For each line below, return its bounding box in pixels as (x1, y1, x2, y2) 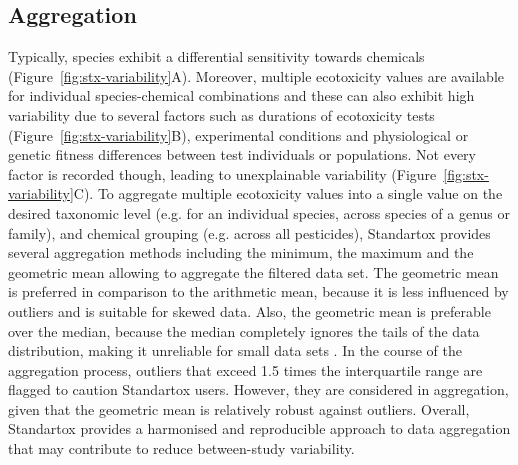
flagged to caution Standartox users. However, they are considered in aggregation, (8, 379, 509, 400)
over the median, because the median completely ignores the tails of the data (8, 320, 480, 341)
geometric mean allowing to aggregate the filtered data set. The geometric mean (8, 261, 499, 282)
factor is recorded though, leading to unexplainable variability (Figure (8, 163, 437, 184)
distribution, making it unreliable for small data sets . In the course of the (8, 340, 463, 361)
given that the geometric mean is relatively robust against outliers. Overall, (8, 398, 470, 419)
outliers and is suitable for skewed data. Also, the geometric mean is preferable (8, 300, 491, 321)
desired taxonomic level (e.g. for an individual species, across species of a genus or (8, 202, 511, 223)
